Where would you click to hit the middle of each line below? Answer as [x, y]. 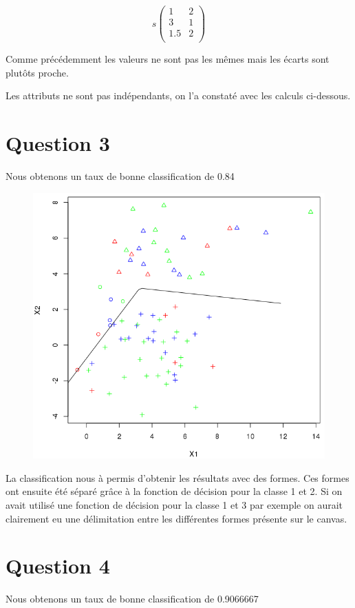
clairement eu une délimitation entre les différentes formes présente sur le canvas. [176, 518]
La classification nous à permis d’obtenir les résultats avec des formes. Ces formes [177, 477]
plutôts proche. [37, 72]
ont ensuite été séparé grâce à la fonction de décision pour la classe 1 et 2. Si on [174, 491]
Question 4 [58, 566]
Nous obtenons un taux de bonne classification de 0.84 [120, 176]
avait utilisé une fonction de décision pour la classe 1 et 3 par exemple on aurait [174, 505]
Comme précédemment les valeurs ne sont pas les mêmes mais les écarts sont [168, 59]
